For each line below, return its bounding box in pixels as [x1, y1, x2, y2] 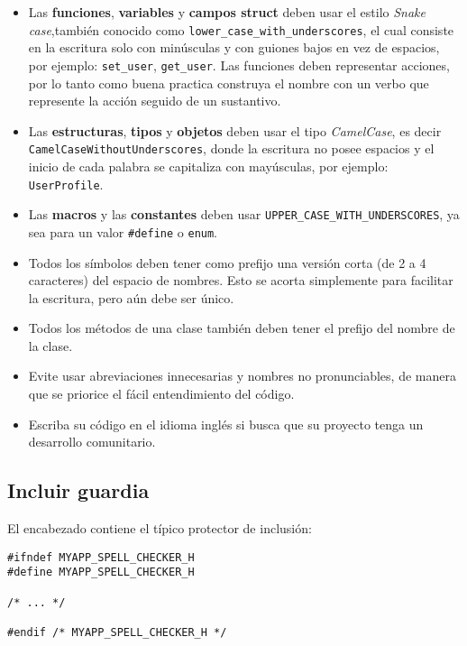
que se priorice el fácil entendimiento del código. [28, 384, 295, 403]
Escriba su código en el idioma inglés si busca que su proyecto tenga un [28, 414, 424, 433]
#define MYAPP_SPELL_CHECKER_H [7, 566, 195, 579]
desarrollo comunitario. [28, 432, 156, 451]
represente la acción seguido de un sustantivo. [28, 91, 281, 110]
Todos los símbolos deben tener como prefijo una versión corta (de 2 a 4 [28, 253, 426, 272]
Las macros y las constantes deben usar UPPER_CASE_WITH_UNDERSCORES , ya [28, 205, 460, 224]
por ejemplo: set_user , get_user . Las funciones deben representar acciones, [28, 55, 450, 74]
